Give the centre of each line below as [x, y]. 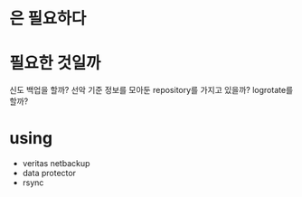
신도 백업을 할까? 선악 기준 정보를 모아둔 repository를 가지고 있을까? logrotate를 [151, 90]
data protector [49, 174]
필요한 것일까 [55, 63]
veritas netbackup [56, 164]
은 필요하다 [48, 19]
